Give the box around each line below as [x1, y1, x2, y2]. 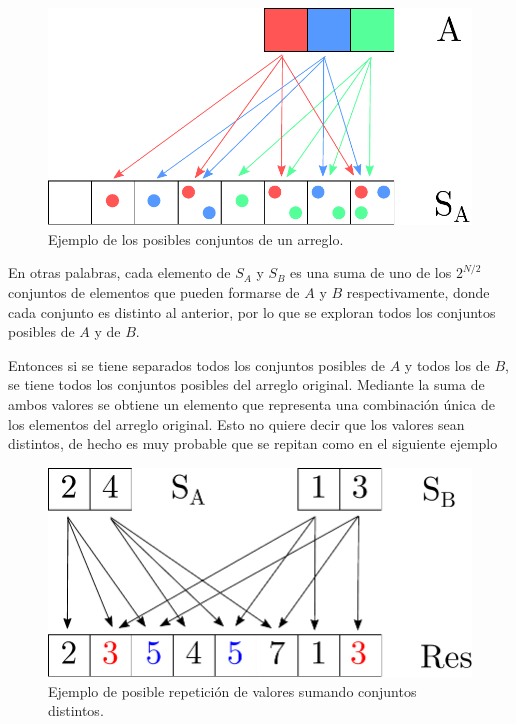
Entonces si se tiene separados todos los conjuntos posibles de [8, 354, 386, 375]
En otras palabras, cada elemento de [8, 262, 231, 283]
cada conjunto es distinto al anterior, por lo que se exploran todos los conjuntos [8, 301, 496, 322]
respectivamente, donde [346, 281, 490, 302]
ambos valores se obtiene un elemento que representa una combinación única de [8, 393, 495, 414]
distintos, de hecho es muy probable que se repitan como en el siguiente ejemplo [8, 433, 498, 454]
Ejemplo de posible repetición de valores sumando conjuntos [48, 680, 417, 701]
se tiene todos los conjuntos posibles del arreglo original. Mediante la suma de [8, 374, 485, 395]
